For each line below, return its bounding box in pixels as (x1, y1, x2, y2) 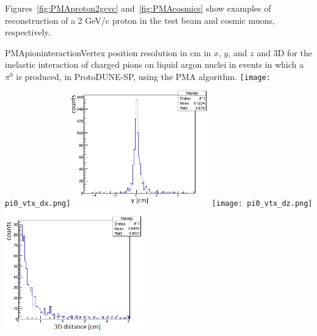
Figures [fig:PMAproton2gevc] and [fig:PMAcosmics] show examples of (5, 2, 271, 14)
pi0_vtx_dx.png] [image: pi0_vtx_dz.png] (5, 199, 313, 208)
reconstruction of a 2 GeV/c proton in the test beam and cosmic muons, (5, 13, 275, 26)
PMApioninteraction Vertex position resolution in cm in (5, 46, 211, 59)
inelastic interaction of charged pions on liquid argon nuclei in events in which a (5, 58, 304, 71)
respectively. (5, 26, 51, 38)
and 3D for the (257, 46, 312, 59)
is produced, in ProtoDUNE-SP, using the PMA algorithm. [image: (16, 70, 271, 82)
